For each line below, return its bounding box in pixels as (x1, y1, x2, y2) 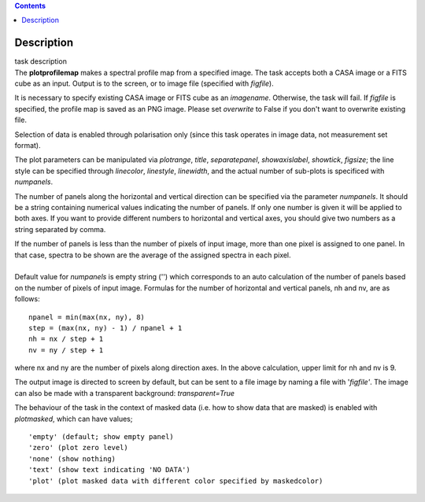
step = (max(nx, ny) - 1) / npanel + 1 (28, 323, 183, 332)
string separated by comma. (14, 224, 106, 234)
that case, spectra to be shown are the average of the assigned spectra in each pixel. (14, 250, 291, 260)
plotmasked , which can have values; (14, 414, 133, 423)
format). (14, 141, 41, 150)
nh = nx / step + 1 (28, 334, 104, 344)
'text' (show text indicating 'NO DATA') (28, 465, 190, 474)
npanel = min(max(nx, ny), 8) (28, 312, 146, 322)
